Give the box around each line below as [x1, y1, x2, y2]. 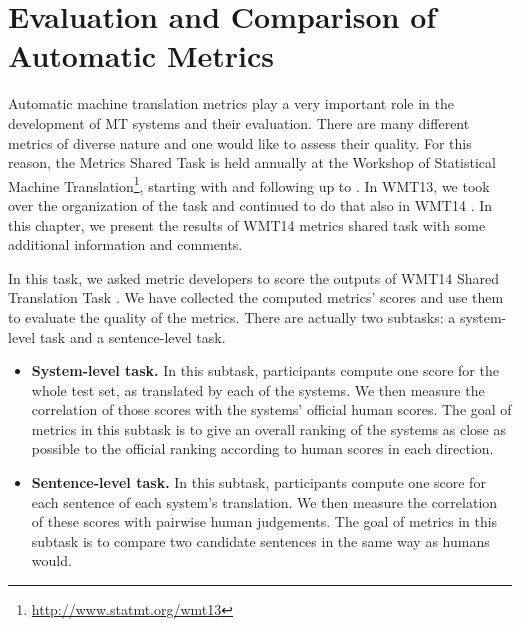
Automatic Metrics [8, 35, 274, 76]
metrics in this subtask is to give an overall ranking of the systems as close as [31, 418, 506, 439]
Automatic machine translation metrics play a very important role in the [8, 93, 455, 114]
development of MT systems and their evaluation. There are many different [8, 112, 470, 133]
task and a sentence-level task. [39, 326, 226, 347]
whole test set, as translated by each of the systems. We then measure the [31, 379, 485, 400]
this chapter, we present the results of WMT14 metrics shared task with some [8, 214, 486, 235]
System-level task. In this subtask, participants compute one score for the [31, 360, 499, 381]
